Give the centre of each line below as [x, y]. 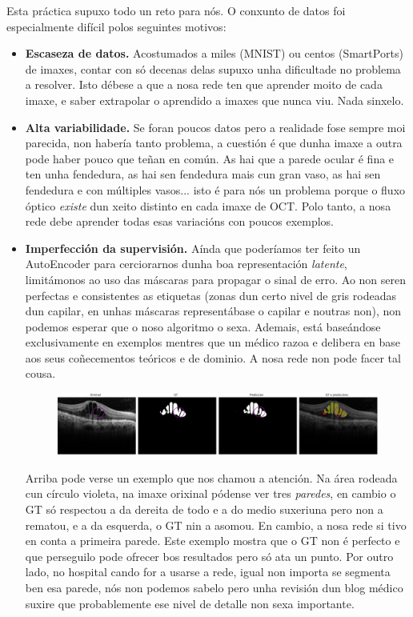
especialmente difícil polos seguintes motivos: [116, 26]
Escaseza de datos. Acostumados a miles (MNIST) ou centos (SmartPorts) [214, 53]
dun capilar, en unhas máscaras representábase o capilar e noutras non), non [213, 311]
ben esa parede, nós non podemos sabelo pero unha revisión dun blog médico [214, 587]
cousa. [40, 373]
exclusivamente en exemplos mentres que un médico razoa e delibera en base [213, 342]
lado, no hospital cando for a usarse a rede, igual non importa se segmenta [208, 572]
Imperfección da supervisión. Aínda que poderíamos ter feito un [193, 248]
